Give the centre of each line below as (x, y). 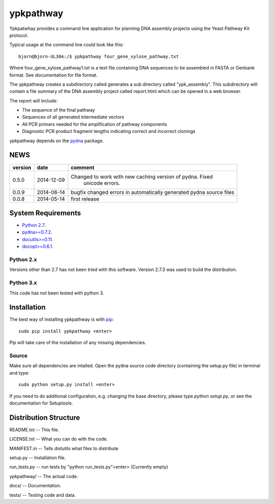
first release (85, 199)
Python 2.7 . (34, 225)
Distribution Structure (45, 417)
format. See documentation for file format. (54, 75)
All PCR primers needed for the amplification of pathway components (95, 124)
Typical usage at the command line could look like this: (66, 45)
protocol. (19, 35)
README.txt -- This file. (34, 429)
